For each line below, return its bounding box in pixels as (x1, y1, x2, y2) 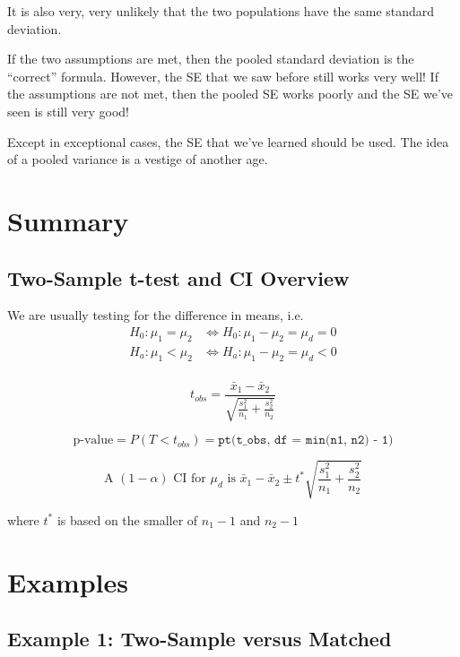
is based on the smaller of (56, 510, 198, 529)
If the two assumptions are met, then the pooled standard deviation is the (7, 49, 414, 68)
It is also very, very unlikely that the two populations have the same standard (7, 2, 435, 20)
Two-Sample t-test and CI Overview (7, 264, 350, 291)
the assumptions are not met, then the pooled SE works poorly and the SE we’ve (7, 84, 454, 103)
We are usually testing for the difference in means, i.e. (7, 306, 304, 324)
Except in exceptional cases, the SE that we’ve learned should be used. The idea (7, 132, 449, 151)
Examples (7, 563, 128, 600)
